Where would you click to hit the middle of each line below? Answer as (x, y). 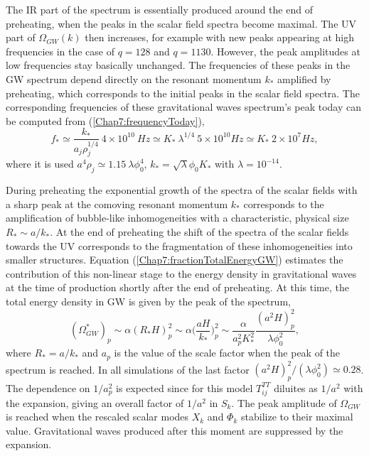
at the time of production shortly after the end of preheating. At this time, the (177, 287)
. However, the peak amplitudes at (285, 51)
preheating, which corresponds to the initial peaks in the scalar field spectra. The (183, 93)
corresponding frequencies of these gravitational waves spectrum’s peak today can (183, 107)
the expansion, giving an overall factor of (95, 402)
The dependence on (48, 387)
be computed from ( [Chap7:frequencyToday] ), (105, 120)
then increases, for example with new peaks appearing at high (220, 37)
